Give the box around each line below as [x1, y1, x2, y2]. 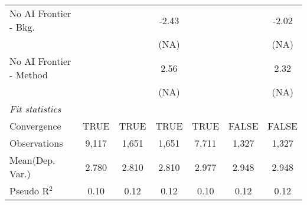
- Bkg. [9, 20, 35, 34]
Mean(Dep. [9, 153, 55, 167]
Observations [9, 136, 63, 150]
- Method [9, 68, 48, 81]
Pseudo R [9, 184, 50, 197]
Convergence [9, 119, 61, 133]
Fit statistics [9, 102, 61, 115]
